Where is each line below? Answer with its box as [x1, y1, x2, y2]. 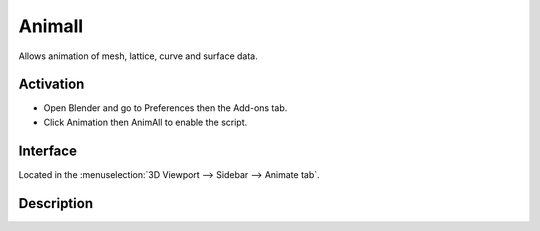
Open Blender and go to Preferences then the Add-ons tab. [43, 102, 288, 114]
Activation [18, 76, 85, 93]
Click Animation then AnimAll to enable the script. [43, 116, 248, 128]
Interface [18, 142, 77, 159]
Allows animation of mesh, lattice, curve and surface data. [18, 50, 259, 62]
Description [18, 195, 94, 212]
